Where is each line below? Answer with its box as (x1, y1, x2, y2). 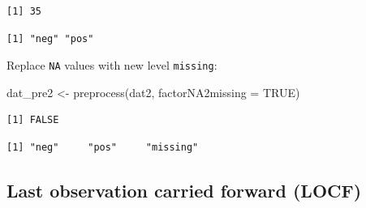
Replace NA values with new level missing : (6, 57, 217, 74)
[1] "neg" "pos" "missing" (6, 142, 199, 154)
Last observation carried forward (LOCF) (6, 178, 362, 203)
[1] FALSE (6, 114, 59, 126)
